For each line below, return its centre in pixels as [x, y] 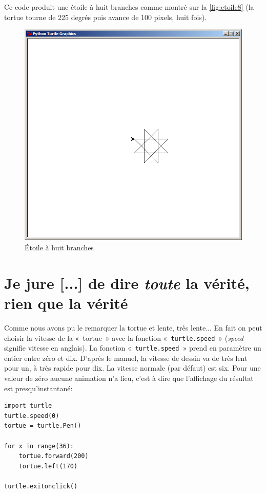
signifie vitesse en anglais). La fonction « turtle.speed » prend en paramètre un [133, 348]
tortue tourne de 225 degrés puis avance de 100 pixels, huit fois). [106, 17]
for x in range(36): [39, 446]
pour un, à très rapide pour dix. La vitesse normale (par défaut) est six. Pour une [132, 368]
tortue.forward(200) [54, 456]
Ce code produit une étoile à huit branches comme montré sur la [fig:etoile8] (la [129, 7]
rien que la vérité [66, 303]
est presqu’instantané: [38, 388]
